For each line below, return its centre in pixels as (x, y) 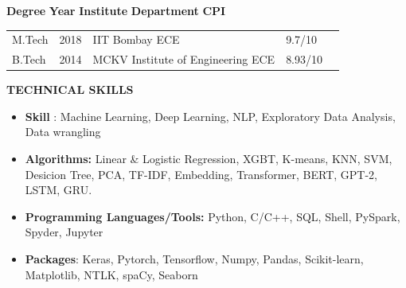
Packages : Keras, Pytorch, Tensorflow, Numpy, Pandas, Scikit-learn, (194, 259)
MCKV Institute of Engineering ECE (184, 59)
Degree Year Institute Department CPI (116, 10)
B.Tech (29, 59)
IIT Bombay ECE (136, 39)
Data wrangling (63, 132)
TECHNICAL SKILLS (70, 90)
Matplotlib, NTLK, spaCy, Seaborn (111, 274)
